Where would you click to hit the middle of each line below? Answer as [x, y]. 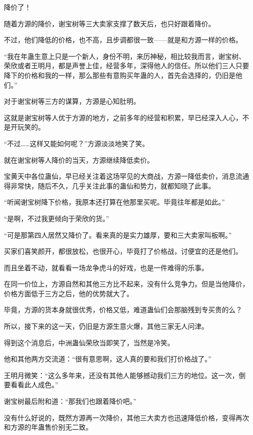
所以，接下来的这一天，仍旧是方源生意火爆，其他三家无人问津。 [106, 326]
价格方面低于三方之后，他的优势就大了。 [69, 293]
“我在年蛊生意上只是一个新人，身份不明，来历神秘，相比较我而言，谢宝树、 [125, 56]
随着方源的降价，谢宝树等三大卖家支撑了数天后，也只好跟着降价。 [109, 23]
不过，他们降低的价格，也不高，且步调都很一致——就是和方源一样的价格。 [123, 40]
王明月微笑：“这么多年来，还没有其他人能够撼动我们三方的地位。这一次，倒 [125, 375]
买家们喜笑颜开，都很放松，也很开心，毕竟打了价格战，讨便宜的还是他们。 [123, 251]
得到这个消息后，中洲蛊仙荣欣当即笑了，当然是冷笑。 [89, 342]
